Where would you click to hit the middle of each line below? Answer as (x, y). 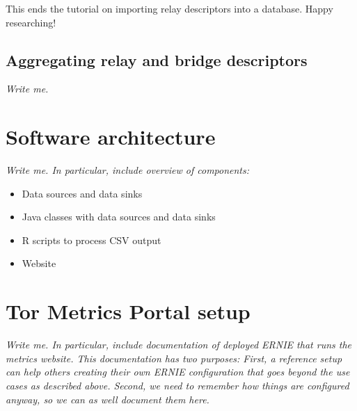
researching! (31, 22)
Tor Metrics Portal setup (128, 311)
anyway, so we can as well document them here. (108, 399)
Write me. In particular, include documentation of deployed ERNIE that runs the (179, 345)
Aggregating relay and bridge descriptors (157, 59)
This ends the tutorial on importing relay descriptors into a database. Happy (169, 8)
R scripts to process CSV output (92, 240)
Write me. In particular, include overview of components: (128, 170)
